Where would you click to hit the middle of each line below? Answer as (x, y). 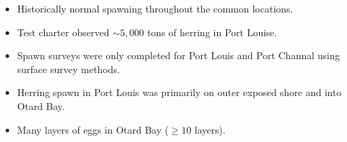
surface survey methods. (68, 69)
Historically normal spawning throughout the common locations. (155, 8)
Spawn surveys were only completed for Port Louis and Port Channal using (178, 55)
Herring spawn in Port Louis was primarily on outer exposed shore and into (179, 92)
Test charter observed (63, 32)
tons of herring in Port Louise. (212, 32)
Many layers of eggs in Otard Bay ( (93, 129)
